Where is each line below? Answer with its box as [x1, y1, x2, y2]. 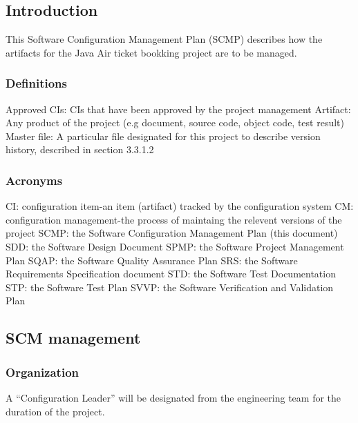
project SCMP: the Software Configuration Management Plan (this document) [6, 226, 338, 240]
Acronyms [6, 171, 63, 188]
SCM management [6, 327, 141, 348]
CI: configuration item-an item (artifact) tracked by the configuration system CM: [6, 199, 354, 213]
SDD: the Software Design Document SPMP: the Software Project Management [6, 239, 344, 253]
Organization [6, 363, 79, 380]
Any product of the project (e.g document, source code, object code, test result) [6, 115, 344, 130]
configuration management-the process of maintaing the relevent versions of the [6, 212, 342, 226]
